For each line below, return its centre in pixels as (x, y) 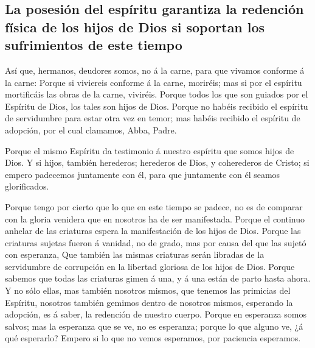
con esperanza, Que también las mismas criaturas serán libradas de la (135, 254)
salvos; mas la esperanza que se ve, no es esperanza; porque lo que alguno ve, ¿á (154, 326)
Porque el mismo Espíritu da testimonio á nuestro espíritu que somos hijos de (150, 150)
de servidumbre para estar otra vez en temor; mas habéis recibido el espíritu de (153, 118)
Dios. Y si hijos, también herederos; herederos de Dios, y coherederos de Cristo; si (157, 162)
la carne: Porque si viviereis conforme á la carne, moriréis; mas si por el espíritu (154, 82)
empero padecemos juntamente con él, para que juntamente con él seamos (143, 174)
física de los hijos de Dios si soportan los (135, 27)
